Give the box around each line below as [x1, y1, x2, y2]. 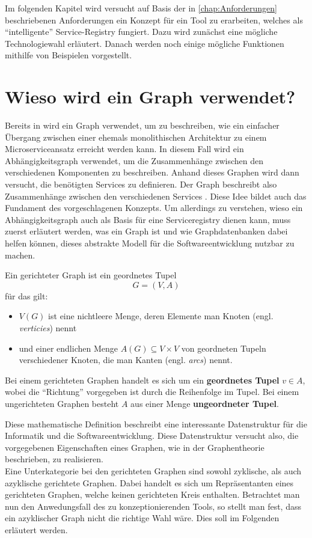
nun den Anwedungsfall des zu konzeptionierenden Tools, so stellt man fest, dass [5, 500, 301, 512]
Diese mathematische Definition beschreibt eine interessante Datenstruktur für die [5, 417, 307, 430]
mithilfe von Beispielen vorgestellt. [5, 49, 132, 61]
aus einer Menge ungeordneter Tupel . [130, 397, 279, 409]
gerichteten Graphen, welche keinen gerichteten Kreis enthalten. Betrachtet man [5, 488, 300, 501]
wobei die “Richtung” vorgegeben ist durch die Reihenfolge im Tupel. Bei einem [5, 385, 299, 398]
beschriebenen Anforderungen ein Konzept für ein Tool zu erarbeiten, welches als [5, 13, 303, 26]
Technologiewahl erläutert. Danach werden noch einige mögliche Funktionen [5, 37, 284, 49]
